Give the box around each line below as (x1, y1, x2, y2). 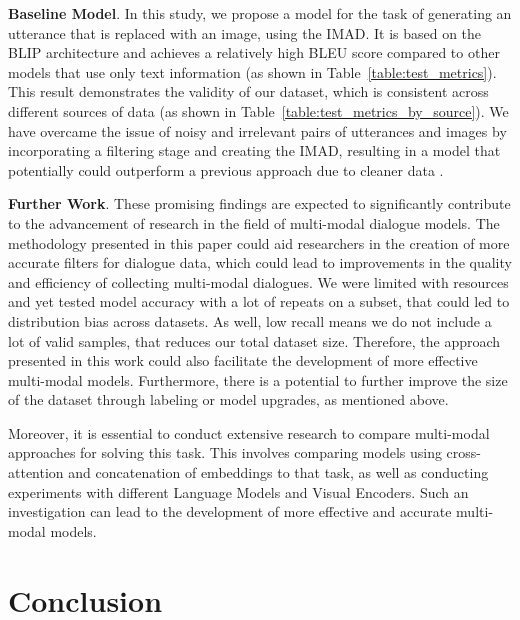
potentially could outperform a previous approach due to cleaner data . (8, 159, 444, 180)
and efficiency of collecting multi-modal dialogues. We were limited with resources (8, 271, 509, 292)
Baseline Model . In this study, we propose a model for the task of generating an (8, 3, 512, 23)
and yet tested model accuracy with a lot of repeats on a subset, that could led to (8, 291, 510, 312)
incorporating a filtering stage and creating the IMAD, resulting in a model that (8, 140, 501, 161)
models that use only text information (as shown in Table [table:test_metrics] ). (8, 61, 497, 82)
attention (8, 462, 64, 483)
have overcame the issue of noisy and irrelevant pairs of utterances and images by (8, 120, 507, 141)
